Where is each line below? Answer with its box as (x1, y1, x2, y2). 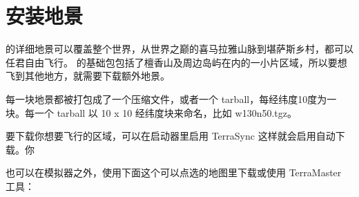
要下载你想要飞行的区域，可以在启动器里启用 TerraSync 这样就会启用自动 (6, 129, 336, 143)
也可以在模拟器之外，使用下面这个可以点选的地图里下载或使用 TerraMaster (6, 165, 342, 180)
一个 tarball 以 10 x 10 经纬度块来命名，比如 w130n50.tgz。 (34, 105, 297, 120)
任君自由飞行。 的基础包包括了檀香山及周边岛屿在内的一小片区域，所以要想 (6, 55, 347, 69)
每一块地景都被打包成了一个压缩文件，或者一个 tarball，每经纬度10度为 (6, 91, 327, 106)
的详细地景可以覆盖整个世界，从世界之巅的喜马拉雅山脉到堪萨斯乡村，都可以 (6, 41, 353, 56)
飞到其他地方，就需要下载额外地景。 (6, 68, 170, 83)
